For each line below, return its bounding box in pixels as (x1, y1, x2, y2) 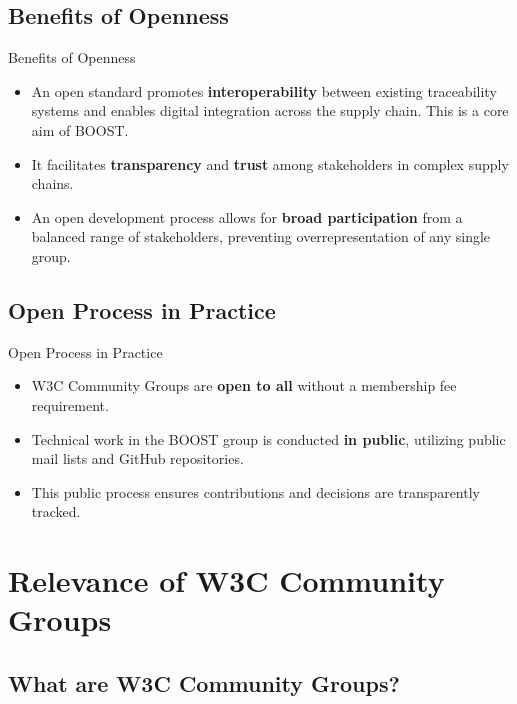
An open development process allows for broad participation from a (31, 206, 463, 227)
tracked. (31, 501, 81, 522)
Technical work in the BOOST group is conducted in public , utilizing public (31, 428, 506, 449)
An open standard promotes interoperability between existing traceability (31, 80, 497, 101)
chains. (31, 173, 74, 194)
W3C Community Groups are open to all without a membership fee (31, 375, 457, 396)
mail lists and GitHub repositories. (31, 448, 244, 469)
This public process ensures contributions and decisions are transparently (31, 481, 480, 502)
